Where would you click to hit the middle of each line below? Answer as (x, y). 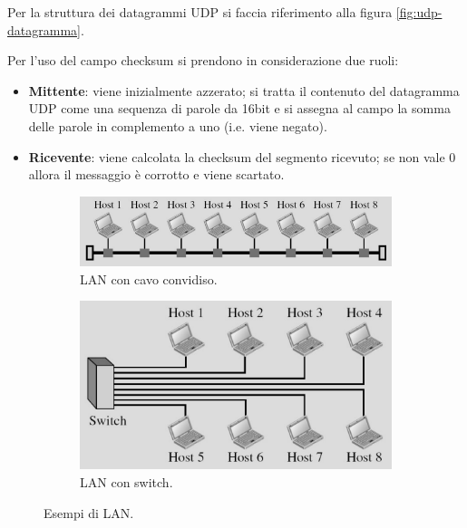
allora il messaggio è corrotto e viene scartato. (156, 174)
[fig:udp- (419, 12)
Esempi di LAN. (89, 512)
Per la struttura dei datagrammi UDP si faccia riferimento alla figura (200, 12)
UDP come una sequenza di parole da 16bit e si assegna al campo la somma (239, 108)
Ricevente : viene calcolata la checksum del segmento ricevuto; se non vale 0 (242, 156)
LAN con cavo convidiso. (149, 278)
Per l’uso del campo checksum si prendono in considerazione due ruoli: (203, 60)
